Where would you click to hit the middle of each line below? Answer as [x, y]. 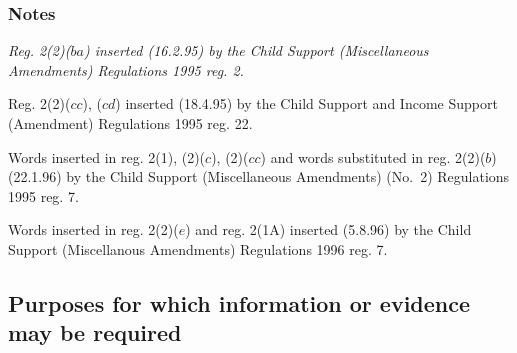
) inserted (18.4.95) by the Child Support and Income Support [306, 103]
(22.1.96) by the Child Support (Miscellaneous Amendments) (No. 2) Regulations [259, 176]
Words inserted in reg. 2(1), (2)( [107, 156]
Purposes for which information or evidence [239, 302]
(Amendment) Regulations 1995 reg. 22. [130, 123]
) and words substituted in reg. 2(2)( [373, 156]
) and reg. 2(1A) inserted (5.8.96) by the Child [328, 229]
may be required [95, 332]
